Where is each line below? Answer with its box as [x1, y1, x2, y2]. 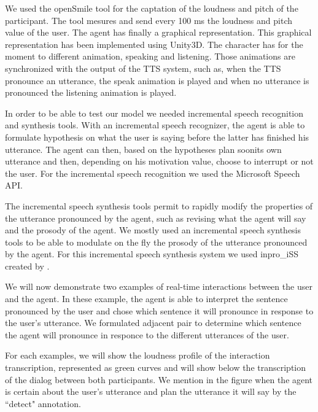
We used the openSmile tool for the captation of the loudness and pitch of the [5, 2, 298, 14]
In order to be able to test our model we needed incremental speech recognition [5, 106, 304, 119]
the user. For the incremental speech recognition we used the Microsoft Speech [5, 166, 300, 179]
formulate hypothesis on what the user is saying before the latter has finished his [5, 130, 309, 143]
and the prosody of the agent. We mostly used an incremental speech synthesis [5, 223, 301, 236]
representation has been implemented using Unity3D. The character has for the [5, 37, 303, 50]
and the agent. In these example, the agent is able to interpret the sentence [5, 292, 288, 305]
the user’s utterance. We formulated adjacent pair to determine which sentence [5, 316, 301, 329]
